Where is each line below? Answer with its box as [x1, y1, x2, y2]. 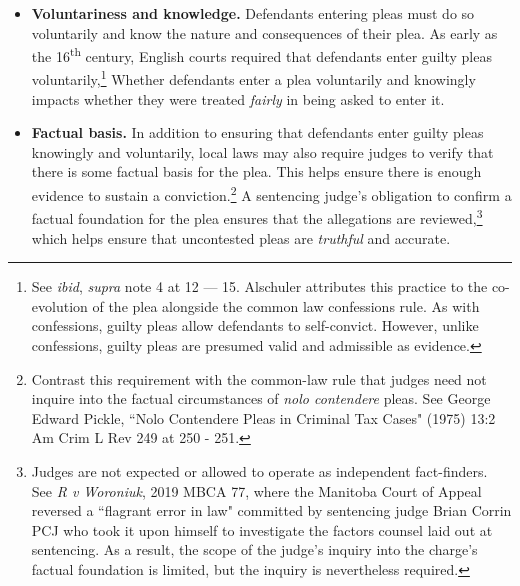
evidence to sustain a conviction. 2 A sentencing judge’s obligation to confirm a [31, 182, 512, 205]
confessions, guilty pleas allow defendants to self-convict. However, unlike [31, 315, 479, 336]
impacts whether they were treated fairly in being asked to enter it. [31, 88, 445, 109]
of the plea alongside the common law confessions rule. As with [92, 295, 480, 316]
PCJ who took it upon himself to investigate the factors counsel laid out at [31, 519, 493, 540]
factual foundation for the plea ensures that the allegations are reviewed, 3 [31, 205, 483, 228]
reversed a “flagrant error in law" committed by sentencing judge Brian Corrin [31, 500, 512, 521]
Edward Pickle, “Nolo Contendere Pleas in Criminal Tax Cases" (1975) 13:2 [31, 407, 496, 428]
